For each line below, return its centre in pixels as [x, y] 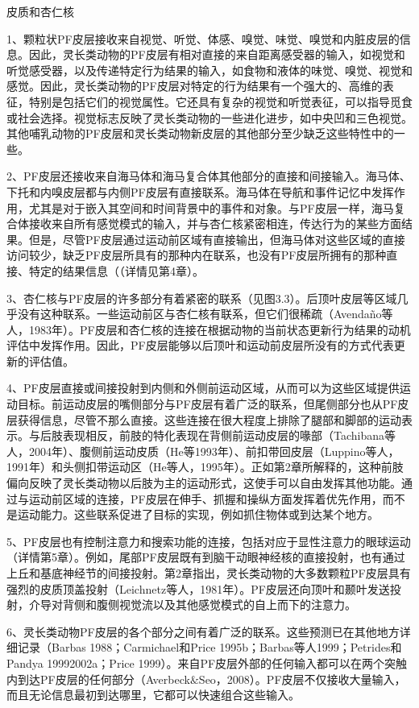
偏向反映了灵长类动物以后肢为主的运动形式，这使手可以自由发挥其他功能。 [204, 483]
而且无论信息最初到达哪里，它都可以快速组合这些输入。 [153, 695]
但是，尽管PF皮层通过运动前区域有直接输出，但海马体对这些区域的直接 [217, 239]
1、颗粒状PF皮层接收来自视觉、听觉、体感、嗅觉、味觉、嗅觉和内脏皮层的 [203, 38]
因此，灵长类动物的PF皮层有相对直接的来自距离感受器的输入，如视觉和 [217, 54]
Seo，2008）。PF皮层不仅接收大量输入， [302, 679]
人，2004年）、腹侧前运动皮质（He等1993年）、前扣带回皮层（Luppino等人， [203, 451]
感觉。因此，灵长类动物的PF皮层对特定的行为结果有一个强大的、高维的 [195, 86]
